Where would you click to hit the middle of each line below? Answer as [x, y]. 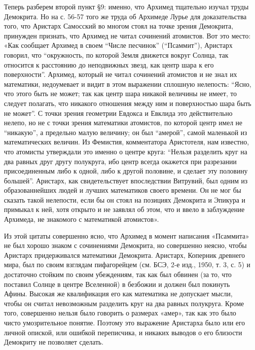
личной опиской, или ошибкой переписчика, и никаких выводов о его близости [123, 332]
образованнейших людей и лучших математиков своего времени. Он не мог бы [123, 190]
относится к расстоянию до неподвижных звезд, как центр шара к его [109, 64]
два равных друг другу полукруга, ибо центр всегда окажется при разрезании [120, 161]
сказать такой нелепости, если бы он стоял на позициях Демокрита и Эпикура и [125, 199]
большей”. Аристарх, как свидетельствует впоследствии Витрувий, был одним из [126, 180]
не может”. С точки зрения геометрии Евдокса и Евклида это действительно [118, 113]
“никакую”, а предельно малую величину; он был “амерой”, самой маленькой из [126, 132]
